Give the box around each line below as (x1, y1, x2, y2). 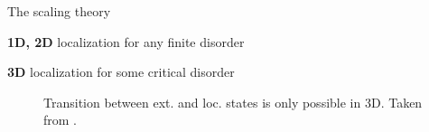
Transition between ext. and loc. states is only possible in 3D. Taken (43, 92, 423, 111)
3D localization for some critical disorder (7, 62, 235, 81)
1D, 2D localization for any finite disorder (7, 32, 245, 51)
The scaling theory (7, 2, 111, 20)
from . (43, 110, 78, 129)
